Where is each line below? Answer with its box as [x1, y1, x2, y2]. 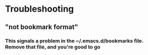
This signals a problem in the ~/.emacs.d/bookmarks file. [5, 37, 144, 44]
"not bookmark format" [5, 23, 78, 31]
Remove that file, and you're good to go [5, 43, 101, 50]
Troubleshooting [5, 3, 74, 15]
